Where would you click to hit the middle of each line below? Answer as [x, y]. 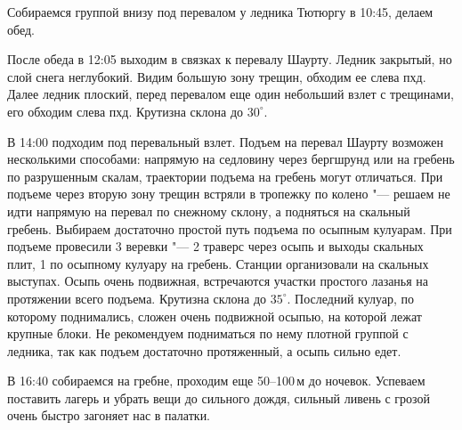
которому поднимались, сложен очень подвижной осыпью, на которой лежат [215, 316]
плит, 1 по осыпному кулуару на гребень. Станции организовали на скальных [218, 263]
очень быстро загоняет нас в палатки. [109, 415]
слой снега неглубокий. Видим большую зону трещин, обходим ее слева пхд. [217, 76]
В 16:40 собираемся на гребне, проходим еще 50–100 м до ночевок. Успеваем [216, 381]
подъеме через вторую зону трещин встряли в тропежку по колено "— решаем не [229, 194]
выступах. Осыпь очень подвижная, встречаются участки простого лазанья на [218, 281]
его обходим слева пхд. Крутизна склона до [126, 111]
